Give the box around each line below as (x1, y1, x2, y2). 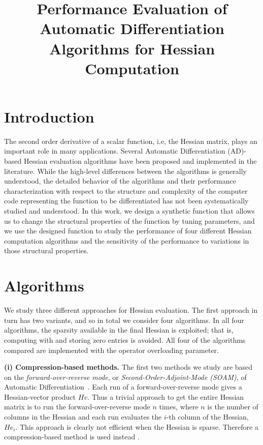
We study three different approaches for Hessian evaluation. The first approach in (4, 305, 258, 315)
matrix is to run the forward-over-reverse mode (4, 401, 150, 412)
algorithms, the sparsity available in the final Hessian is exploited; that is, (4, 324, 234, 335)
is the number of (207, 401, 258, 412)
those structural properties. (4, 245, 89, 256)
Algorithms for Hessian (49, 38, 215, 58)
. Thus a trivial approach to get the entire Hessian (87, 391, 244, 402)
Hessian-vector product (4, 391, 76, 402)
